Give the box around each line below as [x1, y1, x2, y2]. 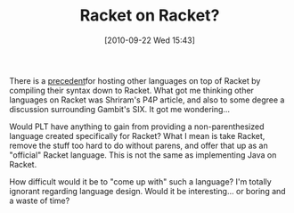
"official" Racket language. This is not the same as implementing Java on [9, 149, 277, 160]
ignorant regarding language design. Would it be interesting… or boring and [9, 185, 287, 196]
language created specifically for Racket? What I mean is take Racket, [9, 130, 265, 141]
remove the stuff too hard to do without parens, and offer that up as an [9, 140, 269, 151]
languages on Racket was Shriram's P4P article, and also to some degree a [9, 94, 285, 105]
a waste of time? [9, 195, 70, 206]
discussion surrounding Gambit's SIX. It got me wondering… [9, 103, 230, 114]
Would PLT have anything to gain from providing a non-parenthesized [9, 121, 265, 132]
